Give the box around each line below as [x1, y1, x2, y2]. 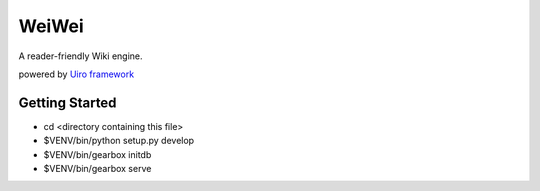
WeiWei [18, 15, 84, 37]
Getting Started [18, 94, 117, 111]
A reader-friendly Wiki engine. [18, 50, 144, 62]
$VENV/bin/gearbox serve [43, 163, 152, 175]
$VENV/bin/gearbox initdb [43, 148, 152, 160]
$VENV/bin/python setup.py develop [43, 135, 195, 147]
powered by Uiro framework [18, 68, 135, 80]
